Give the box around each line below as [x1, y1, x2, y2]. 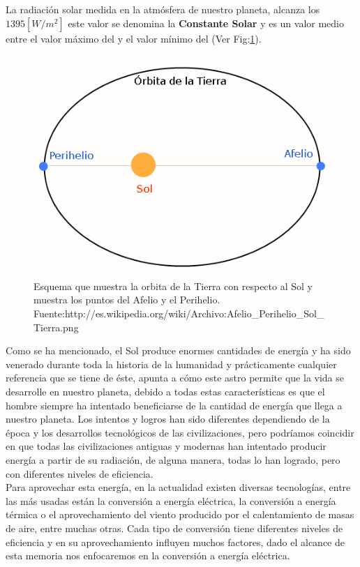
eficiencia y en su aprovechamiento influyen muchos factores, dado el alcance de [6, 534, 345, 549]
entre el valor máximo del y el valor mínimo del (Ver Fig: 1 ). [6, 31, 262, 45]
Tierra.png [33, 319, 79, 334]
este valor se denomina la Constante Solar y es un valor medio [68, 15, 345, 30]
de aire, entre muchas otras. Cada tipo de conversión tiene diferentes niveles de [6, 520, 343, 535]
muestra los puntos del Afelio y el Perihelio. [33, 292, 220, 307]
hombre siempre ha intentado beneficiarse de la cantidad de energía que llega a [6, 398, 343, 412]
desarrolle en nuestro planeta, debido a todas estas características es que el [6, 384, 325, 399]
